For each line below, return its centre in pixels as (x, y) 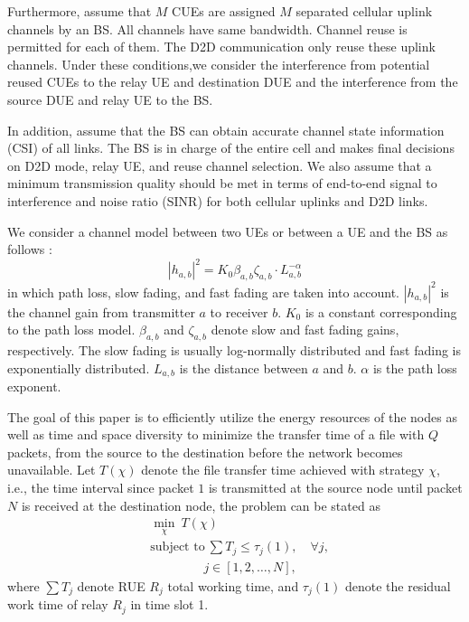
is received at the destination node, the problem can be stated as (201, 505)
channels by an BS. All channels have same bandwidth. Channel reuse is (207, 28)
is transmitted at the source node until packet (335, 487)
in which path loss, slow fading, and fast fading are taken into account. (203, 292)
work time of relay (58, 604)
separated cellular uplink (364, 11)
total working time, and (233, 585)
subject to (178, 547)
